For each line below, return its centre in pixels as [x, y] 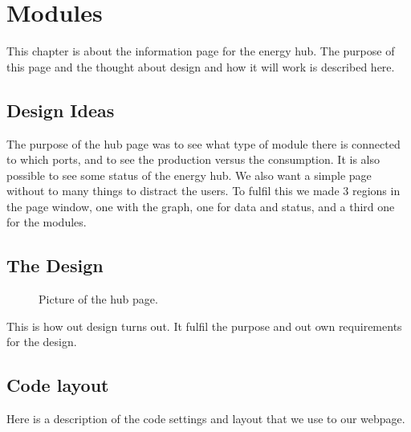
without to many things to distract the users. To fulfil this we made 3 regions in [203, 191]
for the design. [42, 342]
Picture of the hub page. [98, 299]
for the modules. [47, 222]
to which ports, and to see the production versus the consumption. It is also [193, 159]
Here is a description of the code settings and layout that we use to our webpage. [206, 419]
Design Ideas [61, 110]
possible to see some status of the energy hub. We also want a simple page [189, 175]
